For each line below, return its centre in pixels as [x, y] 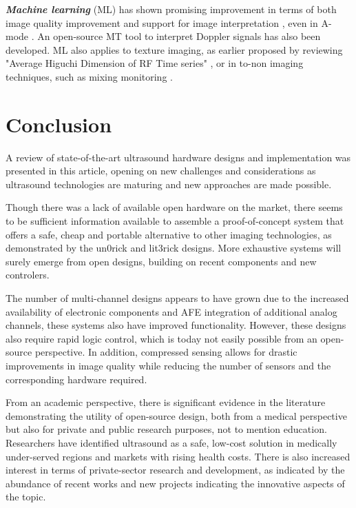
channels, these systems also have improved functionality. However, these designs [176, 325]
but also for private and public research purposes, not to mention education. [166, 429]
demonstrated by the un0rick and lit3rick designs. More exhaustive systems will [174, 248]
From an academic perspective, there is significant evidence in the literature [166, 402]
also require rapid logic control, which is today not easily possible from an [161, 338]
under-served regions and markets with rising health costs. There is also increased [178, 456]
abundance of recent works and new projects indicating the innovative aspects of [175, 483]
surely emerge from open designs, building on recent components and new [161, 261]
